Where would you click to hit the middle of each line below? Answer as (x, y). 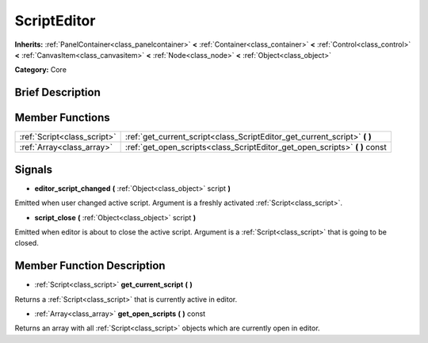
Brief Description (57, 92)
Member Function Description (90, 266)
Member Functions (62, 118)
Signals (34, 169)
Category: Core (41, 70)
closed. (27, 243)
